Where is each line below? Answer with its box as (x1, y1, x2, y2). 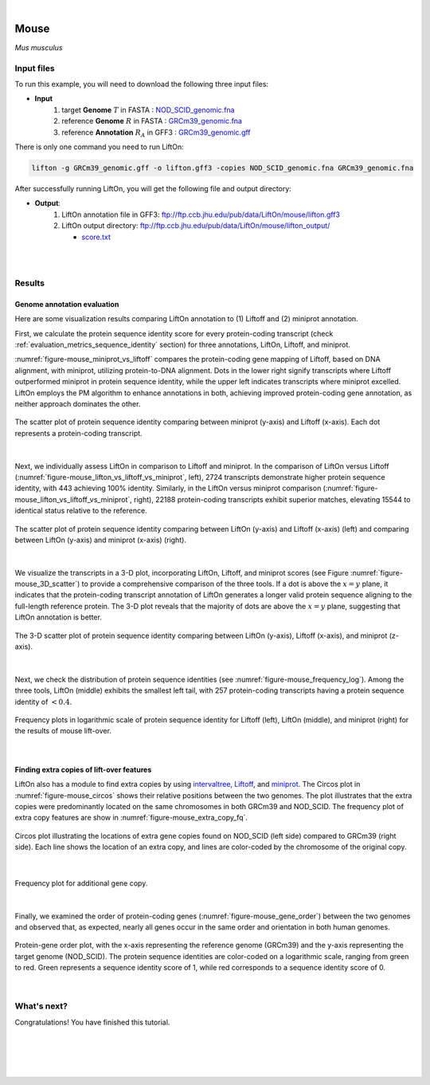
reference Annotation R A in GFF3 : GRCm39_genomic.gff (61, 128, 251, 139)
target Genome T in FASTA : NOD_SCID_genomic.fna (61, 104, 235, 115)
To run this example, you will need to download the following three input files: (14, 80, 269, 89)
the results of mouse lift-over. (14, 726, 111, 736)
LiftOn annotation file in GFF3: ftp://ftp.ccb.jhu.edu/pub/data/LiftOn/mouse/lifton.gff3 (61, 210, 340, 219)
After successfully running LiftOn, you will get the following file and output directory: (14, 183, 292, 193)
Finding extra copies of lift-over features (14, 765, 152, 774)
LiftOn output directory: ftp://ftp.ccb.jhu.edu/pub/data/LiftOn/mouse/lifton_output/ (61, 221, 330, 230)
